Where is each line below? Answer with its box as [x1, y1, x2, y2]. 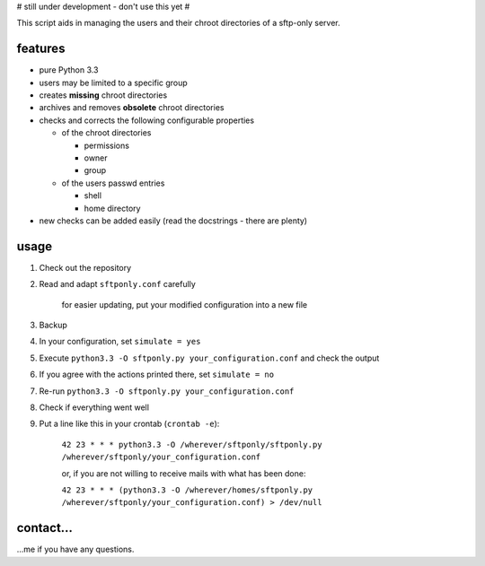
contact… [16, 520, 74, 536]
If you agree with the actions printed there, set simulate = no [39, 369, 274, 380]
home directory [84, 203, 141, 213]
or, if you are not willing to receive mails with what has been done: [61, 467, 306, 479]
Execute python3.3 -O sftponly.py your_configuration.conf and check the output [39, 353, 380, 363]
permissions [84, 140, 130, 151]
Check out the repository [39, 262, 132, 273]
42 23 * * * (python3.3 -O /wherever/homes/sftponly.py [61, 484, 313, 495]
